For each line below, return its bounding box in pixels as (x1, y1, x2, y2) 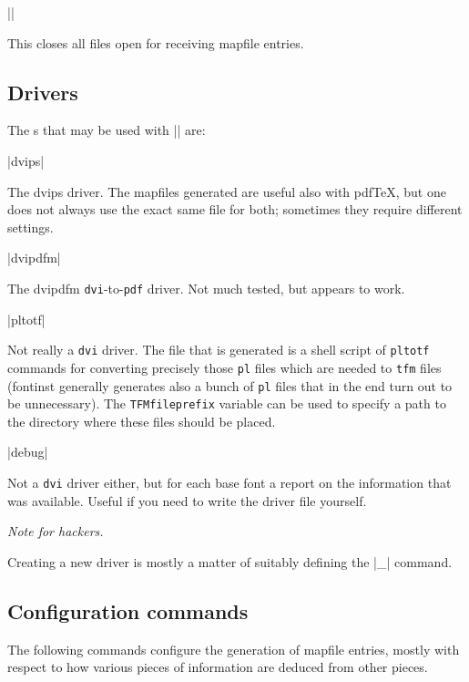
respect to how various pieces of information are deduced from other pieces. (7, 657, 428, 677)
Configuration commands (7, 596, 249, 625)
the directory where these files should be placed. (7, 411, 276, 430)
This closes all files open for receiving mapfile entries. (7, 33, 304, 52)
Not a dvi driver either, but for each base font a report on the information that (7, 473, 452, 492)
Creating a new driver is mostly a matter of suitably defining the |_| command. (7, 552, 453, 571)
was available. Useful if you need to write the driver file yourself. (7, 491, 367, 510)
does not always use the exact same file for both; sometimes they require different (7, 200, 463, 219)
